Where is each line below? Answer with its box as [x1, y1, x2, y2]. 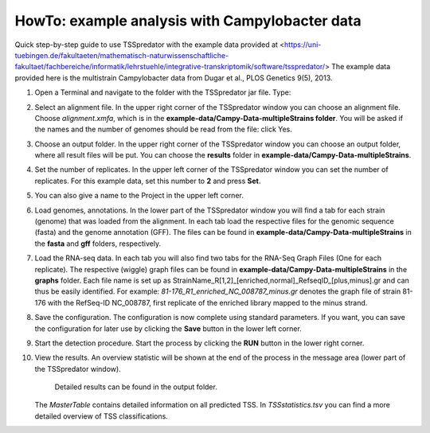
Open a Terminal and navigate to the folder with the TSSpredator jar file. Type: [34, 88, 291, 97]
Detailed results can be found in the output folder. [54, 382, 218, 392]
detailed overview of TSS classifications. [34, 411, 169, 421]
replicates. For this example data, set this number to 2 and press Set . [34, 176, 261, 185]
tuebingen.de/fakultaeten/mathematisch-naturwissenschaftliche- [14, 50, 229, 60]
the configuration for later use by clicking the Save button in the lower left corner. [34, 323, 302, 334]
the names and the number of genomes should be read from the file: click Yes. [34, 124, 292, 135]
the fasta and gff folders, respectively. [34, 239, 162, 248]
